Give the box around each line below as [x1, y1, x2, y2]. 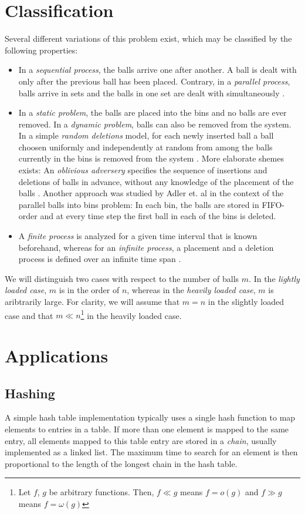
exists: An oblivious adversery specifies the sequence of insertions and [18, 164, 267, 176]
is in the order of [59, 284, 120, 296]
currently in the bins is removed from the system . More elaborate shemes [18, 152, 284, 164]
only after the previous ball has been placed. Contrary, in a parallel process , [18, 75, 290, 87]
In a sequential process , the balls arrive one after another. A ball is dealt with [18, 63, 297, 76]
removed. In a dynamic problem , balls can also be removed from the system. [18, 117, 292, 130]
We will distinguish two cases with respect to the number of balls [5, 272, 239, 284]
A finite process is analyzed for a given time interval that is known [18, 230, 257, 242]
